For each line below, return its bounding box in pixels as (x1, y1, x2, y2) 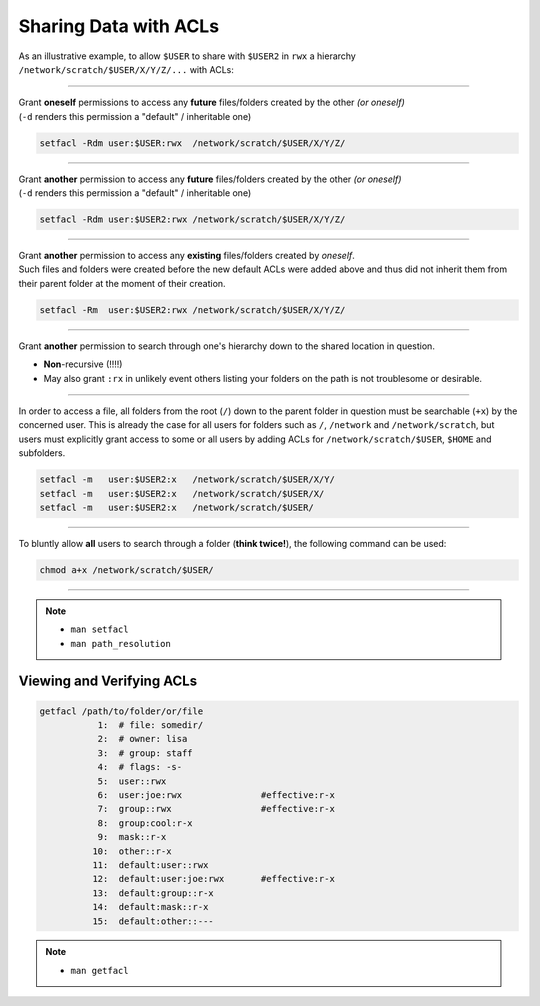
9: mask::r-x (97, 831, 167, 843)
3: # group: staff (97, 747, 194, 759)
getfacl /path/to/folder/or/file (39, 705, 204, 717)
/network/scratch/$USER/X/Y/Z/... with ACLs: (18, 63, 235, 75)
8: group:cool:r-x (97, 817, 194, 829)
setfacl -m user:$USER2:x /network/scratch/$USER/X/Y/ (39, 474, 335, 485)
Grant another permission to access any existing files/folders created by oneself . (18, 250, 355, 262)
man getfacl (70, 965, 129, 976)
